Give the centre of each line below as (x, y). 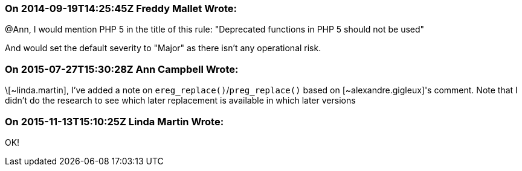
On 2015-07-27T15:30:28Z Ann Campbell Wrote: (122, 69)
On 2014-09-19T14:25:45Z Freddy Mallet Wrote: (121, 8)
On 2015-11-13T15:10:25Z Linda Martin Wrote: (114, 121)
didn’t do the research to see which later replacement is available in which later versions (180, 101)
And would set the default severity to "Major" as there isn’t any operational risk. (163, 48)
